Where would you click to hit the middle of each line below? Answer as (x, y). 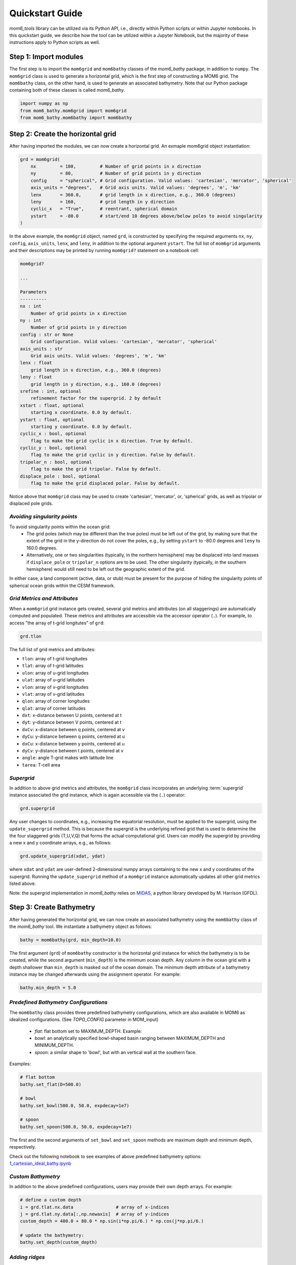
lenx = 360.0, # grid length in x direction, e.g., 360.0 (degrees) (133, 195)
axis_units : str (41, 349)
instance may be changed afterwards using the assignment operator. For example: (95, 975)
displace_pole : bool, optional (60, 476)
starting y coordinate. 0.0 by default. (81, 427)
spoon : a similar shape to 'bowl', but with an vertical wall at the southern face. (116, 1052)
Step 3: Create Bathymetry (52, 908)
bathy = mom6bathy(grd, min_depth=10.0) (70, 940)
